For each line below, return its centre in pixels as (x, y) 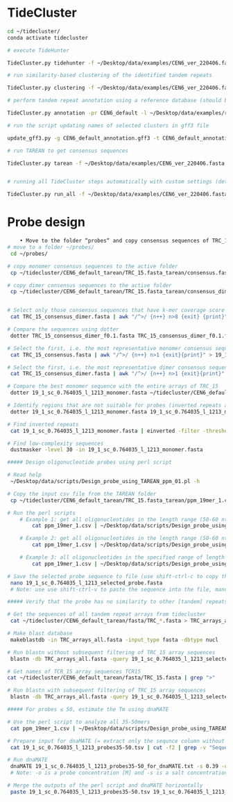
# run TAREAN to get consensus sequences (68, 151)
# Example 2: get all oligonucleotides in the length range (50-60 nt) (125, 539)
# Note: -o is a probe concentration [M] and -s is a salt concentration (119, 773)
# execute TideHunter (38, 50)
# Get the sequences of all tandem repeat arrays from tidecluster (107, 614)
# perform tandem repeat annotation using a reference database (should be (119, 101)
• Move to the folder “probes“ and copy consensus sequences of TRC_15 (125, 241)
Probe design (46, 222)
